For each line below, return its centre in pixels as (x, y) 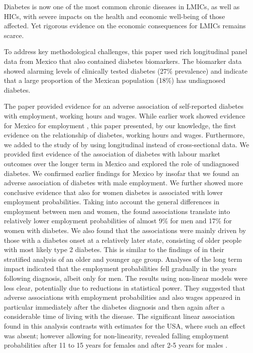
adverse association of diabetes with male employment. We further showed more (124, 183)
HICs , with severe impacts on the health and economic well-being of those (115, 16)
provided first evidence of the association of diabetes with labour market (112, 154)
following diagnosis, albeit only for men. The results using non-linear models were (126, 278)
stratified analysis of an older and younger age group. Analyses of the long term (123, 259)
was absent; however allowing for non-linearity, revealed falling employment (117, 335)
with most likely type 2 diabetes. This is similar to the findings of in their (114, 249)
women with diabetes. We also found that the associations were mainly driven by (125, 230)
